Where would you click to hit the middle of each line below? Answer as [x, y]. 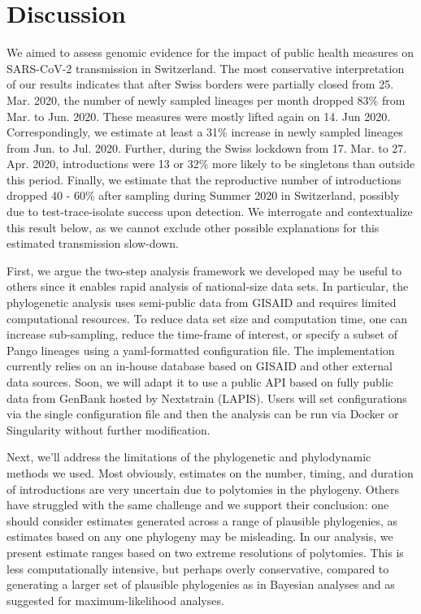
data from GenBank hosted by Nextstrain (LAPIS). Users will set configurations [207, 398]
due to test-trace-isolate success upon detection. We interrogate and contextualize [210, 212]
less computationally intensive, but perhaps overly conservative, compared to [198, 568]
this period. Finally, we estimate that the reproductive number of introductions [204, 179]
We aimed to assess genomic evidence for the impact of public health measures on [210, 52]
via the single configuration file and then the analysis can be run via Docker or [203, 414]
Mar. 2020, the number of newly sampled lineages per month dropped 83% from [206, 99]
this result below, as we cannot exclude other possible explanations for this [193, 227]
